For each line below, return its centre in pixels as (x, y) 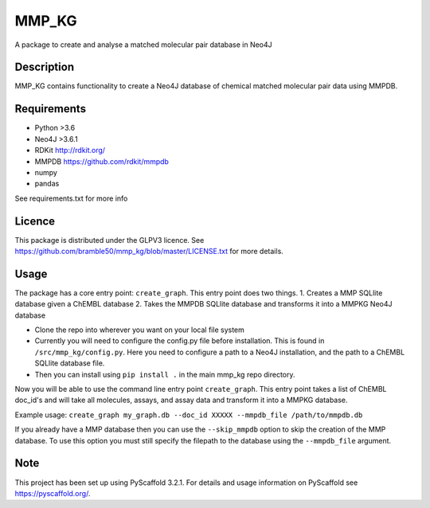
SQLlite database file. (70, 363)
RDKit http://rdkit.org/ (70, 150)
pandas (47, 184)
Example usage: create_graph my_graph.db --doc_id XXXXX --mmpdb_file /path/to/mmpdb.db (189, 415)
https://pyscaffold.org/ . (53, 493)
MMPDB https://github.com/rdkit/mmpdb (102, 161)
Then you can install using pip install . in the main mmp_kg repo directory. (165, 374)
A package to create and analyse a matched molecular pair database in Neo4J (143, 45)
